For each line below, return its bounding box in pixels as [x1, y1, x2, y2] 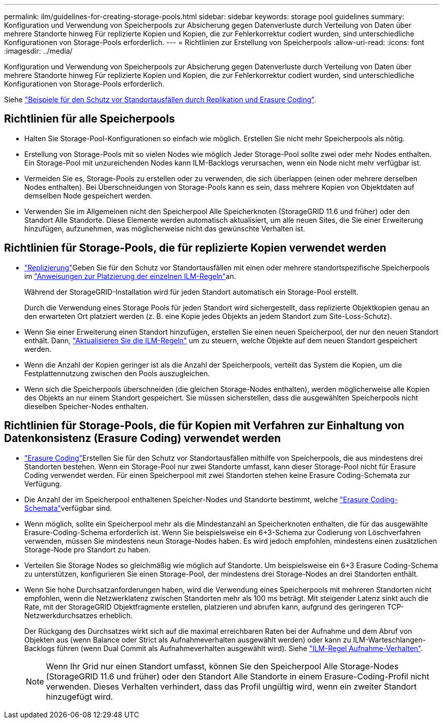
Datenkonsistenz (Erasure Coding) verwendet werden [4, 432, 281, 445]
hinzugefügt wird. [46, 691, 113, 702]
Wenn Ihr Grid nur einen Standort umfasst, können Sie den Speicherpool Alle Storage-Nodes [46, 661, 398, 671]
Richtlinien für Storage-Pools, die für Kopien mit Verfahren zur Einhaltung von [4, 419, 405, 432]
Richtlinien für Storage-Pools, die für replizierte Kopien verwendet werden [4, 242, 386, 255]
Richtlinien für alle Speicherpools [4, 112, 175, 126]
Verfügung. [24, 479, 62, 488]
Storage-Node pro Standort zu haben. [24, 545, 151, 554]
